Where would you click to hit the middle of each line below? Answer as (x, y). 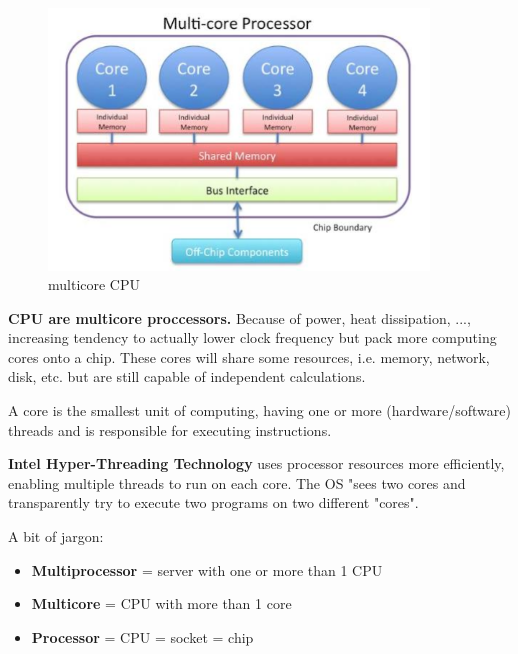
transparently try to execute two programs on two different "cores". (213, 502)
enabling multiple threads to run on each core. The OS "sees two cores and (237, 482)
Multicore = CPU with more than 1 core (161, 603)
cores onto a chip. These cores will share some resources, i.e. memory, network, (249, 356)
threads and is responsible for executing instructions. (170, 429)
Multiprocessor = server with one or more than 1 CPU (207, 569)
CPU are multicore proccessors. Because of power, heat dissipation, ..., (239, 317)
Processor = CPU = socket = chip (142, 636)
